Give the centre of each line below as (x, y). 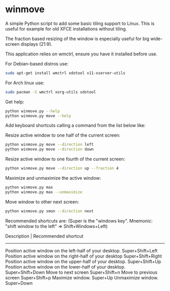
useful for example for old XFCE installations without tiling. (66, 28)
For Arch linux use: (25, 83)
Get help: (15, 102)
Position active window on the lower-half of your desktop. (65, 267)
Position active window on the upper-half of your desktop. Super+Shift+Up (83, 261)
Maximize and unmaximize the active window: (53, 178)
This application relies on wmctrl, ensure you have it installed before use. (81, 54)
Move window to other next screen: (42, 202)
